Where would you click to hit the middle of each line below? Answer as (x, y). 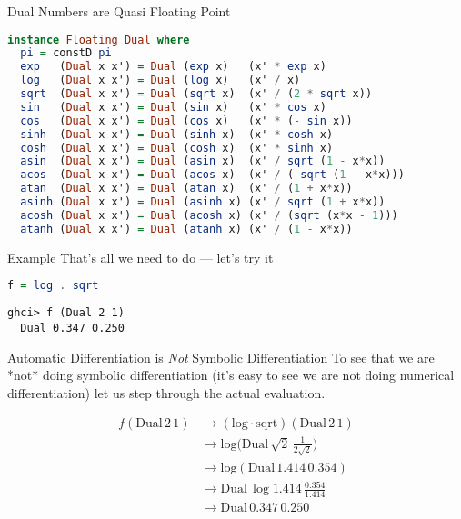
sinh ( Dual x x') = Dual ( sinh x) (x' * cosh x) (177, 134)
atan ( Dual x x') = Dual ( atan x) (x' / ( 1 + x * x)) (186, 189)
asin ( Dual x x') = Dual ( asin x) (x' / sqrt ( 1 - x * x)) (203, 161)
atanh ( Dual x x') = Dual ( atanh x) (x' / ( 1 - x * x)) (186, 229)
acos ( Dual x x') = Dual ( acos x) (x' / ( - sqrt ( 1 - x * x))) (212, 175)
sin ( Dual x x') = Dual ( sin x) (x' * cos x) (173, 107)
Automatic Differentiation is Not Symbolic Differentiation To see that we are (221, 357)
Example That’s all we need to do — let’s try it (140, 257)
